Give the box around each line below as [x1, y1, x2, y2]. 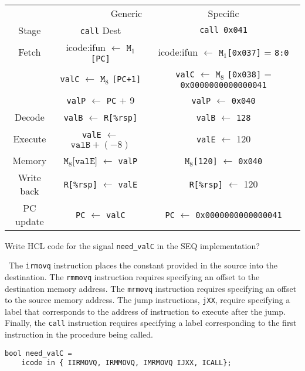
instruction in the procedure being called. [5, 328, 154, 341]
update [15, 214, 44, 228]
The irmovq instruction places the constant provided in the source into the [8, 259, 277, 271]
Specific [208, 6, 239, 20]
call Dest [80, 23, 121, 37]
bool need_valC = [5, 349, 72, 358]
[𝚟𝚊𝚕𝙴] [72, 156, 97, 166]
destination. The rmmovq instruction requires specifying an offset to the [5, 270, 260, 282]
